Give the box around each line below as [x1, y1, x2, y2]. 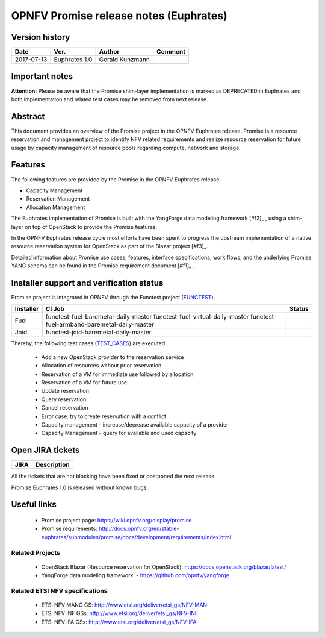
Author [99, 48, 120, 56]
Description [35, 461, 70, 469]
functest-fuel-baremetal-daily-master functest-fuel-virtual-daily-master [45, 313, 249, 321]
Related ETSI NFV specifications [11, 586, 108, 595]
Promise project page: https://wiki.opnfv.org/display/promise [41, 516, 192, 524]
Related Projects [11, 548, 60, 557]
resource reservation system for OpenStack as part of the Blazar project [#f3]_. [11, 243, 208, 250]
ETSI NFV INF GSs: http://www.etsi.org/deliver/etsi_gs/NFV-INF [41, 610, 199, 617]
